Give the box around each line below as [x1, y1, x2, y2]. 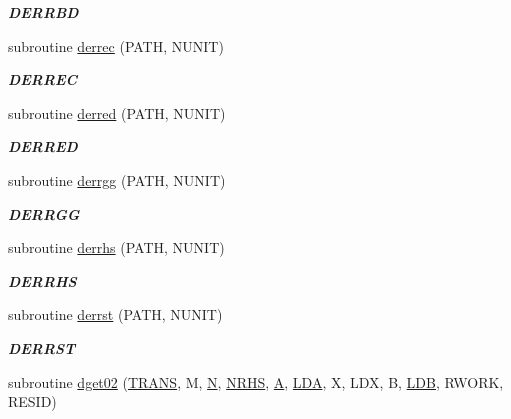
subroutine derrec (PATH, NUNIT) [8, 35, 224, 56]
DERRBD [8, 2, 79, 22]
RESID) [8, 391, 57, 412]
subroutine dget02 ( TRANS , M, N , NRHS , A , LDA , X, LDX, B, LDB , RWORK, [8, 371, 504, 392]
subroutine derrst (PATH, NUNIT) [8, 304, 223, 325]
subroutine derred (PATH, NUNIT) [8, 102, 226, 123]
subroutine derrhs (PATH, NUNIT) [8, 237, 225, 258]
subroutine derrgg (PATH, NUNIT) [8, 169, 226, 190]
